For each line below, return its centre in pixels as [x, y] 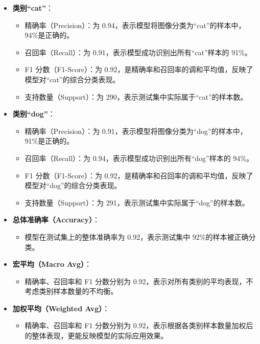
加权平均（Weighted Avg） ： [61, 308]
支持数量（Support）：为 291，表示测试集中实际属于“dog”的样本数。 [137, 202]
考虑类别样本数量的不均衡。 [71, 291]
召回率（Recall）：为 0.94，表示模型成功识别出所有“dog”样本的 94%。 [139, 158]
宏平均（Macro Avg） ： [52, 264]
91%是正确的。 [49, 141]
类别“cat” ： [33, 8]
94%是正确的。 [49, 35]
